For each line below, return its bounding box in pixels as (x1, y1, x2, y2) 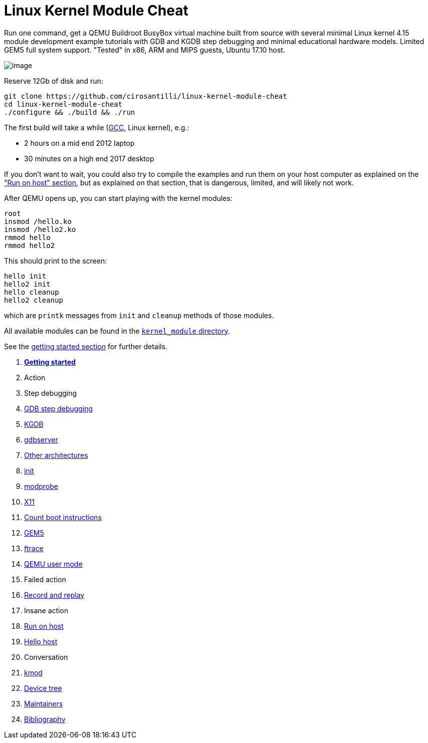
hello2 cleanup (4, 296, 64, 304)
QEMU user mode (24, 559, 83, 568)
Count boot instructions (24, 513, 102, 522)
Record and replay (24, 590, 85, 599)
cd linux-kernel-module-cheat (4, 100, 123, 108)
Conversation (24, 652, 68, 661)
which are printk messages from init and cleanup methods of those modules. (4, 311, 274, 320)
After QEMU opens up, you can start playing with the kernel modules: (4, 193, 233, 202)
